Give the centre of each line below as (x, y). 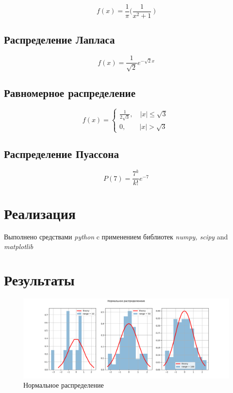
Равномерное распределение (70, 93)
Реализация (40, 213)
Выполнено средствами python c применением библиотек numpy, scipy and (116, 237)
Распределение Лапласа (59, 39)
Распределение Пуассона (61, 153)
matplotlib (19, 246)
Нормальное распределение (64, 385)
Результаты (39, 279)
